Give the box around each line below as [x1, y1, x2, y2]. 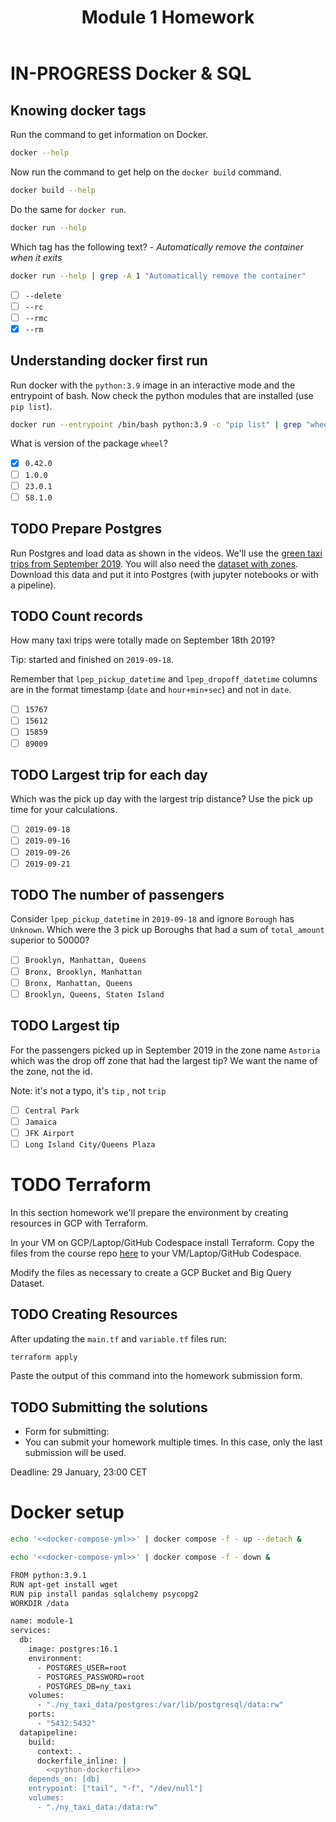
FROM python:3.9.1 [10, 1570, 87, 1580]
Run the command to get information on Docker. [10, 129, 209, 140]
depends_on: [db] [28, 1774, 101, 1785]
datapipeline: [19, 1727, 78, 1738]
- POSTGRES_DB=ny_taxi [36, 1681, 132, 1691]
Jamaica [24, 1117, 57, 1127]
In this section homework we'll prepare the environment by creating [10, 1206, 289, 1218]
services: [10, 1626, 52, 1636]
